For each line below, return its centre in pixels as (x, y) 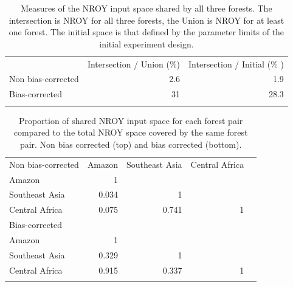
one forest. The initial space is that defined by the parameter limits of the (146, 32)
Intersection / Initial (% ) (236, 64)
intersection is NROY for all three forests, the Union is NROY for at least (146, 20)
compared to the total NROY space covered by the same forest (131, 132)
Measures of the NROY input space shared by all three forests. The (146, 8)
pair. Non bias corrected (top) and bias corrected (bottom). (131, 144)
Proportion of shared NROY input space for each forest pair (131, 120)
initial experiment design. (146, 43)
